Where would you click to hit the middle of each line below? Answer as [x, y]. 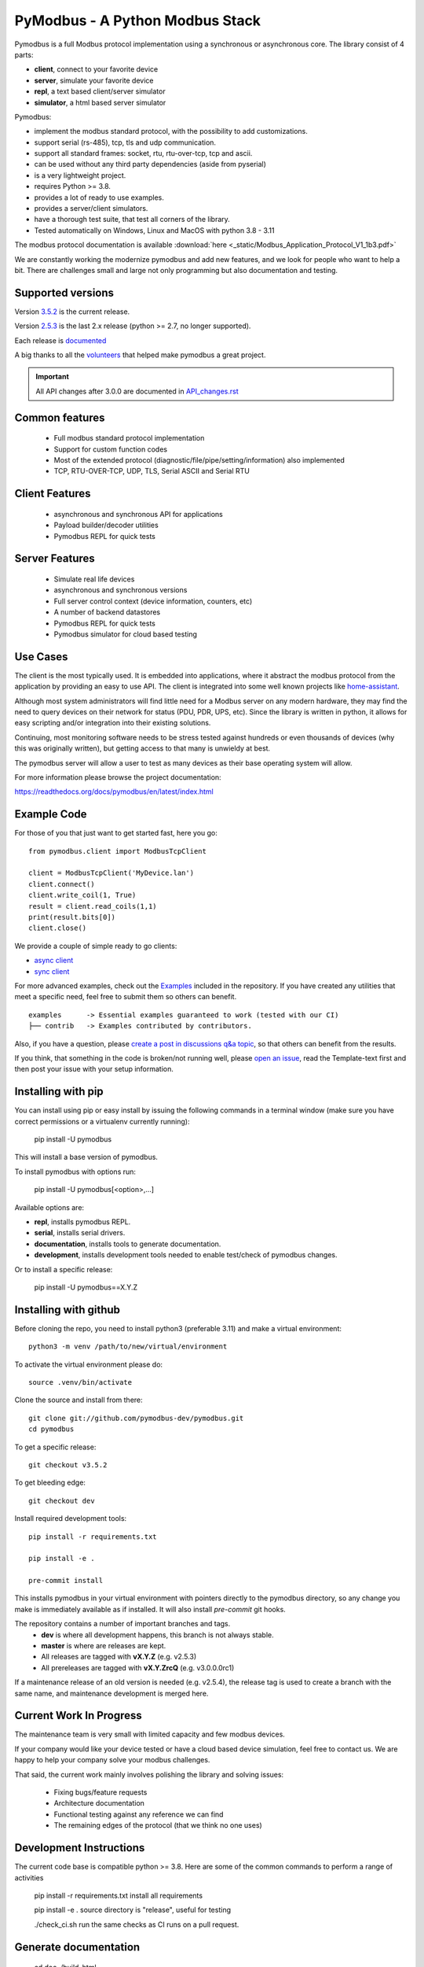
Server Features [55, 559]
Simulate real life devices [94, 579]
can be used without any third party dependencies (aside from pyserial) [150, 164]
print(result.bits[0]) [72, 917]
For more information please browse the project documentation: [118, 777]
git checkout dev [62, 1500]
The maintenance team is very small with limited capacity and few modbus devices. [150, 1734]
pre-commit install [66, 1581]
